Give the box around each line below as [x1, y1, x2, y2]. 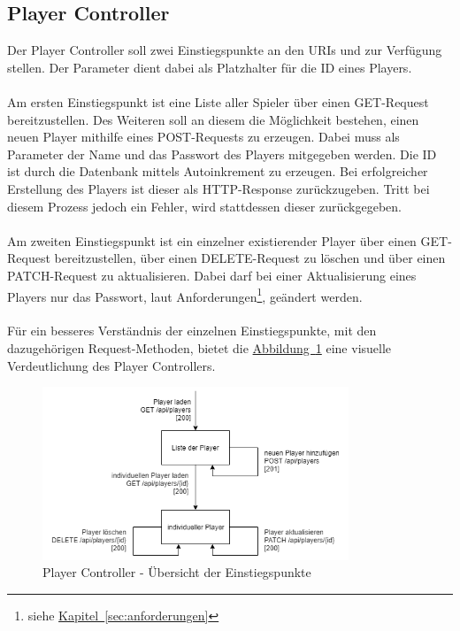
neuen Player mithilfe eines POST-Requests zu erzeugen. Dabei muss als [7, 127, 400, 146]
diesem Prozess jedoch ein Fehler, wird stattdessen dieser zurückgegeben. [7, 196, 402, 215]
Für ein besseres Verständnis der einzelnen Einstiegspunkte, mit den [7, 321, 377, 340]
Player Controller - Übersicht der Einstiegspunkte [42, 563, 311, 581]
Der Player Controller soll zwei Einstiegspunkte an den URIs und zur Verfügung [7, 41, 442, 59]
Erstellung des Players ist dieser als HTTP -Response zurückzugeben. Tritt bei [7, 179, 430, 197]
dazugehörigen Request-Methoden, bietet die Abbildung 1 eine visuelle [7, 338, 392, 357]
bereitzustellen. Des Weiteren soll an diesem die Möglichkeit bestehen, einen [7, 110, 419, 128]
